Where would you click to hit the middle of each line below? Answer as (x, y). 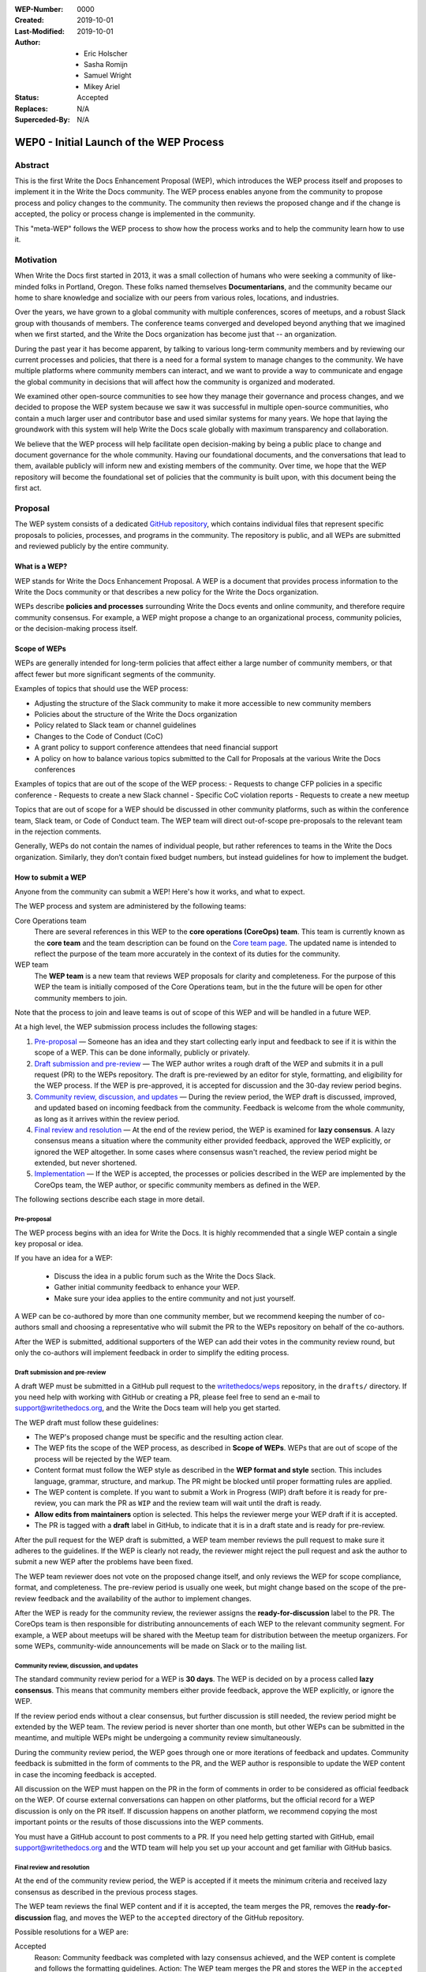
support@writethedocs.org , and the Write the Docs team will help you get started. (148, 1408)
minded (27, 286)
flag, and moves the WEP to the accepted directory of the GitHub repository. (179, 1918)
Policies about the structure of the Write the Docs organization (136, 715)
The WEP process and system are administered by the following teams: (131, 906)
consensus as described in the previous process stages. (106, 1892)
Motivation (36, 260)
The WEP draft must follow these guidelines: (87, 1422)
